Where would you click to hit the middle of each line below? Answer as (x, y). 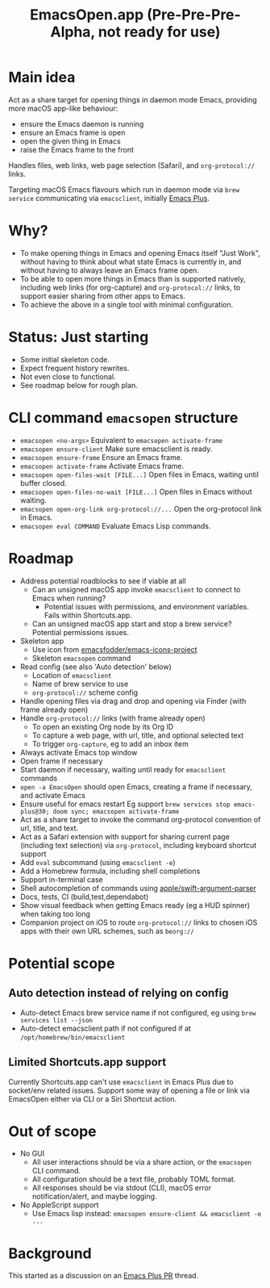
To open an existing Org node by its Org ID (103, 726)
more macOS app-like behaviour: (63, 108)
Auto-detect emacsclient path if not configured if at (106, 1028)
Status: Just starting (79, 337)
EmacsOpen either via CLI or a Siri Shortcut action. (93, 1098)
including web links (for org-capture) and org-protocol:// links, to (130, 287)
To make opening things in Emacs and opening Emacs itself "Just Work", (140, 253)
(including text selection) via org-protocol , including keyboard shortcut (138, 845)
